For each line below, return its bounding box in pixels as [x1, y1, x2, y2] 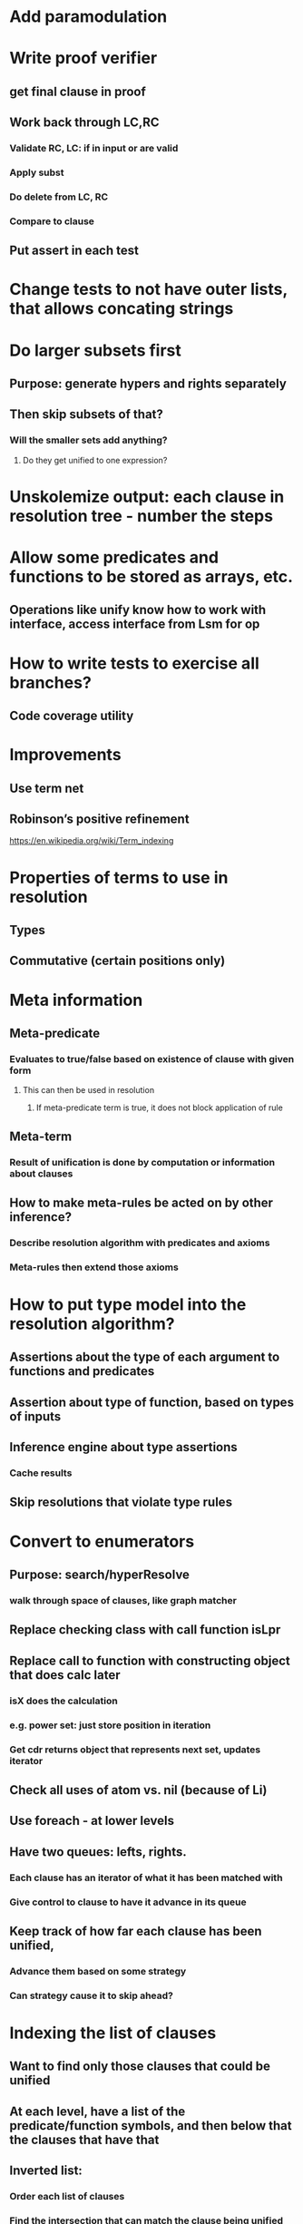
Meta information [9, 990, 143, 1010]
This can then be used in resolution [22, 1085, 155, 1096]
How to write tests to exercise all [9, 653, 260, 673]
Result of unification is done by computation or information [9, 1156, 276, 1168]
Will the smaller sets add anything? [9, 434, 168, 446]
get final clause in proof [9, 83, 147, 99]
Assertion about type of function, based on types [9, 1394, 295, 1410]
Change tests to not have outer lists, [9, 279, 288, 300]
